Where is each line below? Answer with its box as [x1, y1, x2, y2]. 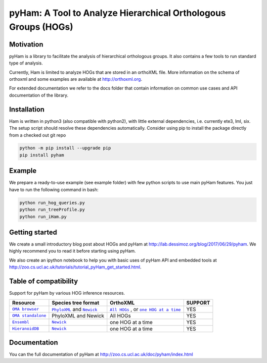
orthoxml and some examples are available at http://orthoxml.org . [9, 76, 142, 82]
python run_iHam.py [19, 213, 67, 219]
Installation [9, 105, 44, 113]
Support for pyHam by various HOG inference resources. [9, 290, 125, 296]
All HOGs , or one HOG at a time [109, 306, 181, 312]
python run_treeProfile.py [19, 207, 85, 212]
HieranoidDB [12, 326, 39, 331]
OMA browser [12, 307, 39, 311]
